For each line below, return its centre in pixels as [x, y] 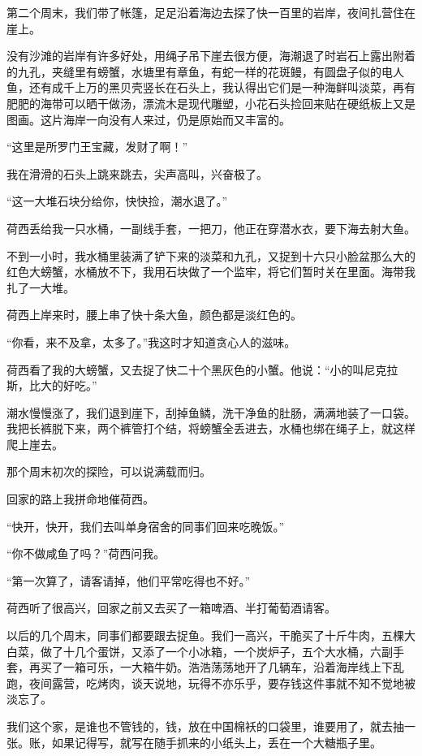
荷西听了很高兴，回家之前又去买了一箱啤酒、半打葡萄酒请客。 [171, 608]
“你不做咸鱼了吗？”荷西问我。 [86, 553]
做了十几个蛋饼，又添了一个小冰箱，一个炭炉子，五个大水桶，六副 [216, 651]
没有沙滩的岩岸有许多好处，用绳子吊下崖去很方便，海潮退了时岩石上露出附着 [211, 56]
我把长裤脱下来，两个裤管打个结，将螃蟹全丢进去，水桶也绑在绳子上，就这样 [211, 428]
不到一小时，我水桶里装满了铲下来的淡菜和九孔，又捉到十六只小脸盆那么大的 [211, 255]
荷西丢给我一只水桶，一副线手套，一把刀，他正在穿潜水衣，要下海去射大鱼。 [211, 228]
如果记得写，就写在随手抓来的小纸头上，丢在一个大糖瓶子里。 [216, 742]
